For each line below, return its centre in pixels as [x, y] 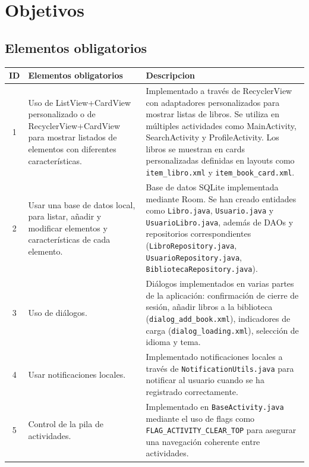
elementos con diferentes [72, 148]
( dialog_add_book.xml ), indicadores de [218, 319]
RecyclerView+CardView [74, 125]
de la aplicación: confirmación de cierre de [222, 295]
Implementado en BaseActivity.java [215, 406]
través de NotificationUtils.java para [220, 368]
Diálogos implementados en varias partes [220, 283]
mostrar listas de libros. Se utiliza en [212, 114]
